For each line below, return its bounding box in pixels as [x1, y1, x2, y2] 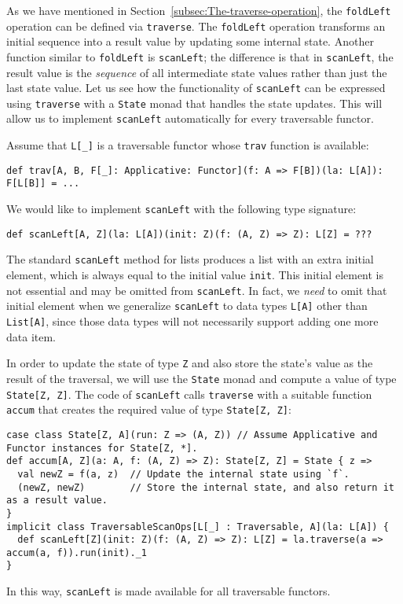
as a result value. [6, 495, 108, 506]
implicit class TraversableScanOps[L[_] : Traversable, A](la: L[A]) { [6, 521, 389, 532]
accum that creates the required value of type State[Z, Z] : [6, 401, 291, 418]
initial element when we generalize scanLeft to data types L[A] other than [6, 297, 368, 314]
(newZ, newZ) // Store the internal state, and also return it [17, 481, 394, 493]
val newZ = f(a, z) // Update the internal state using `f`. [17, 468, 350, 480]
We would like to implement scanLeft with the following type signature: [6, 201, 357, 217]
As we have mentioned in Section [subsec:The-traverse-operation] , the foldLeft [6, 2, 391, 18]
